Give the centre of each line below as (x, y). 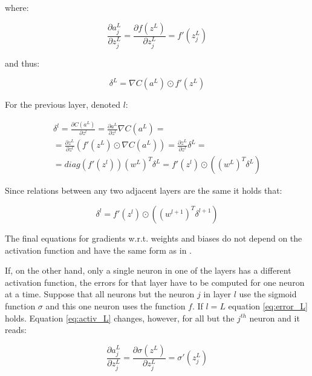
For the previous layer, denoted (63, 104)
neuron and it (275, 318)
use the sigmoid (268, 294)
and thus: (22, 63)
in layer (217, 294)
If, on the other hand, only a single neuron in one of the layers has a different (148, 270)
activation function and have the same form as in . (98, 250)
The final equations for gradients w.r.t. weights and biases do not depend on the (154, 238)
